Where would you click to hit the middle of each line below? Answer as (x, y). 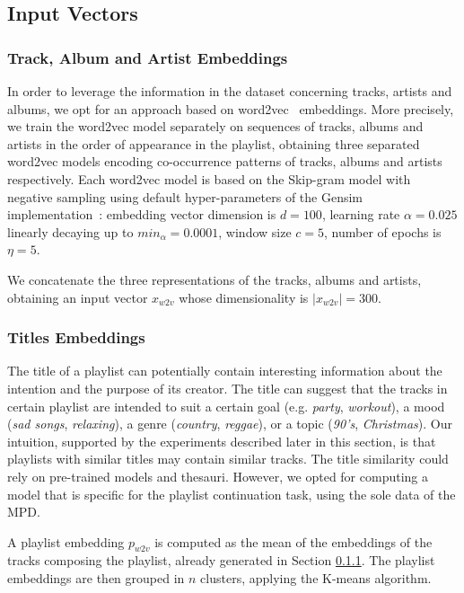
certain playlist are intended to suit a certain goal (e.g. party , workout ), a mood (226, 406)
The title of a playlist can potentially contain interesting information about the (225, 371)
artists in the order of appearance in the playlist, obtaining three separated (214, 143)
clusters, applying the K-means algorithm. (316, 578)
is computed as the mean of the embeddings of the (293, 541)
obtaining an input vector (78, 297)
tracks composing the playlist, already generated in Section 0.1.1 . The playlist (221, 560)
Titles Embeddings (76, 337)
